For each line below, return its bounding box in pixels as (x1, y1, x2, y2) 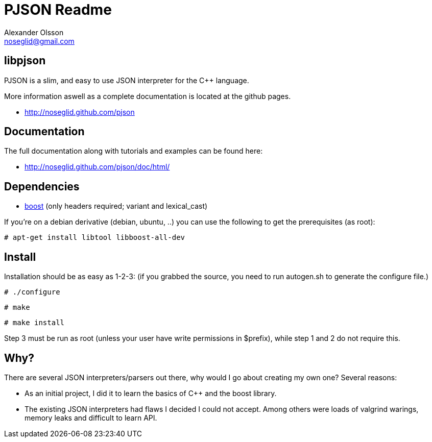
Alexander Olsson (4, 28, 64, 37)
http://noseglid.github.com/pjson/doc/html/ (25, 162, 170, 171)
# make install (4, 318, 65, 327)
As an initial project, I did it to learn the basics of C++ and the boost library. (25, 388, 277, 398)
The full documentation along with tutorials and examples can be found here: (4, 146, 263, 156)
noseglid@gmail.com (4, 36, 75, 45)
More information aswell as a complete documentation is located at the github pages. (4, 91, 291, 101)
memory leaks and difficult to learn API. (25, 413, 157, 422)
